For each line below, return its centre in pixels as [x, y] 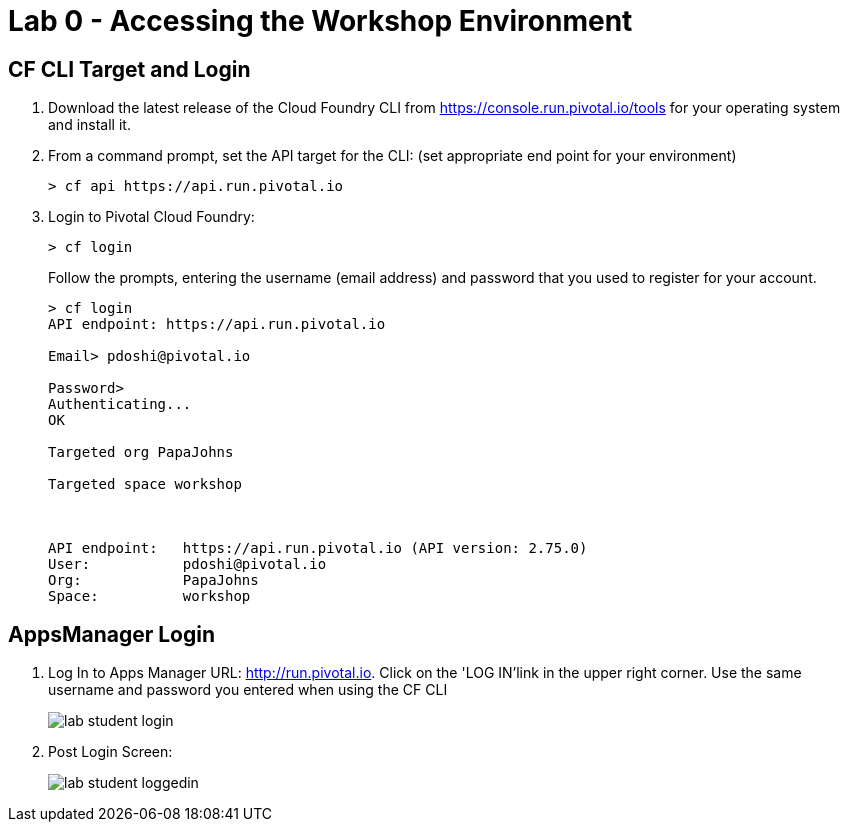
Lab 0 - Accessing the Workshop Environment [320, 21]
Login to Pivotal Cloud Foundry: [151, 217]
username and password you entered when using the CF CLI [248, 690]
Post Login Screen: [110, 752]
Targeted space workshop [145, 484]
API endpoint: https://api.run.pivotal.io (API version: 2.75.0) [318, 548]
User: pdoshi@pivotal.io [187, 564]
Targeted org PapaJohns [141, 452]
